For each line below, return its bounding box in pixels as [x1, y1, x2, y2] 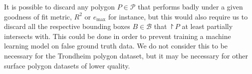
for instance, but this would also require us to [108, 11, 248, 21]
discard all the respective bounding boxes [4, 21, 130, 31]
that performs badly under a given [138, 1, 243, 11]
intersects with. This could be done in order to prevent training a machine [4, 30, 231, 41]
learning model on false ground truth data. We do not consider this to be [4, 40, 228, 51]
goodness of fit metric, [4, 11, 72, 21]
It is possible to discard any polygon [4, 1, 115, 11]
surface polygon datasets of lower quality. [4, 60, 130, 70]
